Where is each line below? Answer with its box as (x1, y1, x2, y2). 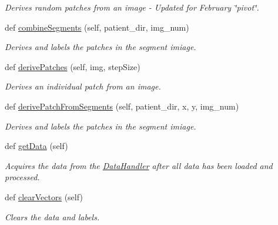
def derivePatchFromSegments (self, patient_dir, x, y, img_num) (5, 100, 239, 112)
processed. (5, 171, 40, 183)
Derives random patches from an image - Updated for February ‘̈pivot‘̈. (5, 1, 259, 13)
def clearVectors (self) (5, 190, 83, 203)
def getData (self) (5, 140, 68, 152)
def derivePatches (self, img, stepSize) (5, 60, 140, 72)
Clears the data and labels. (5, 210, 100, 223)
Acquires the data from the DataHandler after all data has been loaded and (5, 159, 273, 171)
